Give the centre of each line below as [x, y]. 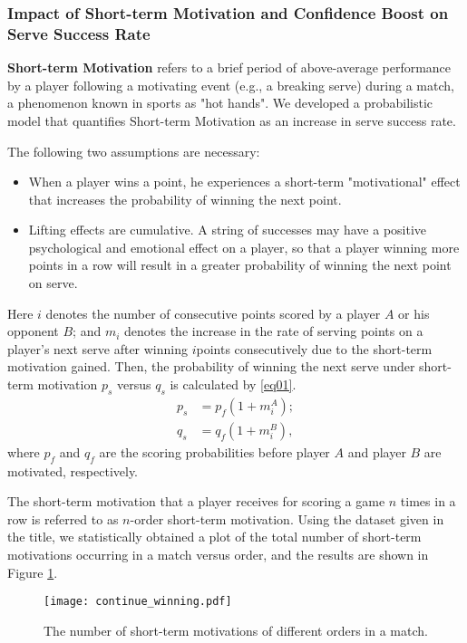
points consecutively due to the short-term [314, 348]
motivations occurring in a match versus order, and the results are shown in [218, 555]
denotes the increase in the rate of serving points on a [274, 331]
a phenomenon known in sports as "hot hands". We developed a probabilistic [220, 103]
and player [377, 451]
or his [414, 313]
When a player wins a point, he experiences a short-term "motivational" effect [244, 182]
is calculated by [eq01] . [233, 384]
